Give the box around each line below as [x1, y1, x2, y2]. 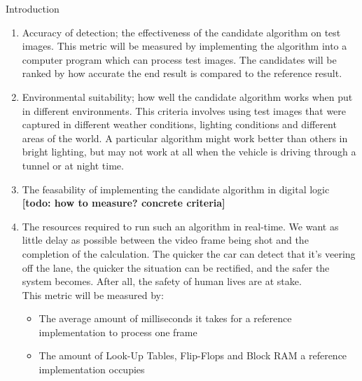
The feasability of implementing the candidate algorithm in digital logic [22, 181, 330, 196]
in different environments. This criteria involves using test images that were [22, 103, 347, 118]
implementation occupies [39, 362, 145, 377]
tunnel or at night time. [22, 158, 124, 172]
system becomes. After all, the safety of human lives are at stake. [22, 274, 302, 289]
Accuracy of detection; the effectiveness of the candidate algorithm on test [22, 25, 341, 39]
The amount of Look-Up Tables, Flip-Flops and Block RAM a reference [39, 348, 347, 363]
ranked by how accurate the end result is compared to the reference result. [22, 66, 342, 81]
